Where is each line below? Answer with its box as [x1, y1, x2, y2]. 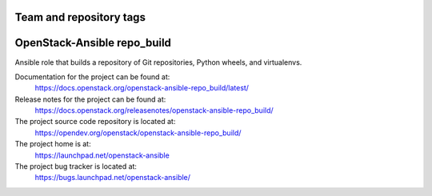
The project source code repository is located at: [14, 117, 176, 126]
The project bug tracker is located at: [14, 162, 138, 171]
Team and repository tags [14, 10, 146, 24]
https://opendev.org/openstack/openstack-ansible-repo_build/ [34, 128, 242, 138]
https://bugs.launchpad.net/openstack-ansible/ [34, 173, 191, 182]
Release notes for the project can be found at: [14, 94, 166, 104]
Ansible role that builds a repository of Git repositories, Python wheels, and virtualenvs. [14, 57, 302, 67]
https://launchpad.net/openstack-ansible [34, 150, 170, 160]
